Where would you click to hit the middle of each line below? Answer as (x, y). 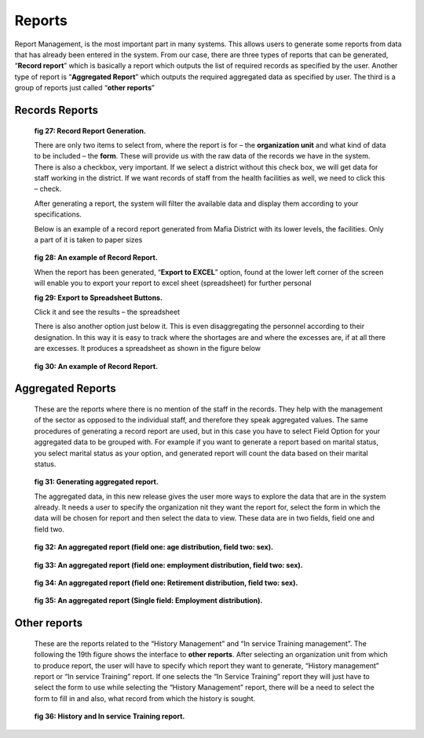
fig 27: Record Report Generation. (90, 130)
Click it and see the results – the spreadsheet (107, 312)
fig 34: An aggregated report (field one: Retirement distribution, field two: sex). (166, 583)
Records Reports (56, 110)
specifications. (58, 214)
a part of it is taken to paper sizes (88, 240)
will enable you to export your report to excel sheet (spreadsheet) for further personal (173, 283)
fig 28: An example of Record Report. (96, 258)
